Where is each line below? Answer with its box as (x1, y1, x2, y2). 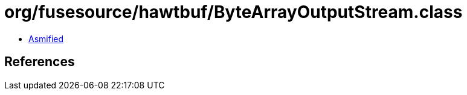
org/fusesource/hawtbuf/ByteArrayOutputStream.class (4, 2, 463, 22)
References (4, 54, 75, 70)
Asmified (28, 33, 64, 44)
